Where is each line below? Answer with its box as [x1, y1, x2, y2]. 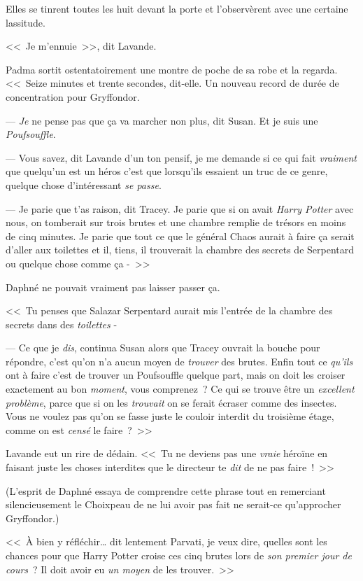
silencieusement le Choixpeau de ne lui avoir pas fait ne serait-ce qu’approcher [6, 497, 341, 512]
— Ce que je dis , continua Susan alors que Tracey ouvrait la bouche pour [6, 340, 320, 355]
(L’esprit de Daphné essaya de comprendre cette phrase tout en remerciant [6, 483, 326, 498]
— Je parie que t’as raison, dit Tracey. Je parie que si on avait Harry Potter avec [6, 201, 354, 216]
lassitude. [6, 15, 45, 29]
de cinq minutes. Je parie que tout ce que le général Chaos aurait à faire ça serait [6, 228, 355, 243]
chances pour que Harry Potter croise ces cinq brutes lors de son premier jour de [6, 548, 352, 562]
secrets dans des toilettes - [6, 316, 118, 331]
